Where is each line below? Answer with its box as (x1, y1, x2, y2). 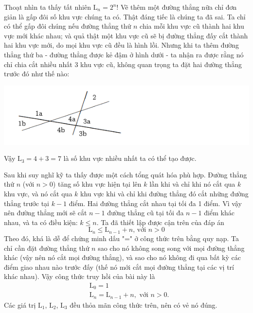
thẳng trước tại (4, 198, 50, 208)
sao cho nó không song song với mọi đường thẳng (98, 243, 245, 253)
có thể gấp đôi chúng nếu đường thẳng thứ (4, 21, 131, 31)
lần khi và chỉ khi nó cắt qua (149, 179, 235, 189)
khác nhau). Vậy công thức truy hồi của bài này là (4, 271, 155, 281)
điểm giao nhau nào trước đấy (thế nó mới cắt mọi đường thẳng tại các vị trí (4, 261, 234, 272)
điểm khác (204, 208, 235, 218)
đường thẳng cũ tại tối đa (107, 208, 184, 218)
